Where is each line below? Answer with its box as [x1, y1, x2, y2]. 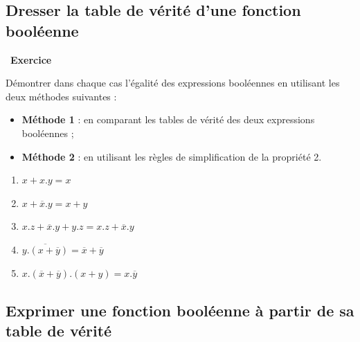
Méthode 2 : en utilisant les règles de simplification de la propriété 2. [21, 149, 322, 163]
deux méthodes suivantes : [6, 89, 117, 103]
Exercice [10, 52, 52, 66]
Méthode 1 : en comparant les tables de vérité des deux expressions [21, 112, 315, 127]
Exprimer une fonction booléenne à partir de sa [6, 299, 354, 321]
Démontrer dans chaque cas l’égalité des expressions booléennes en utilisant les [6, 75, 340, 90]
